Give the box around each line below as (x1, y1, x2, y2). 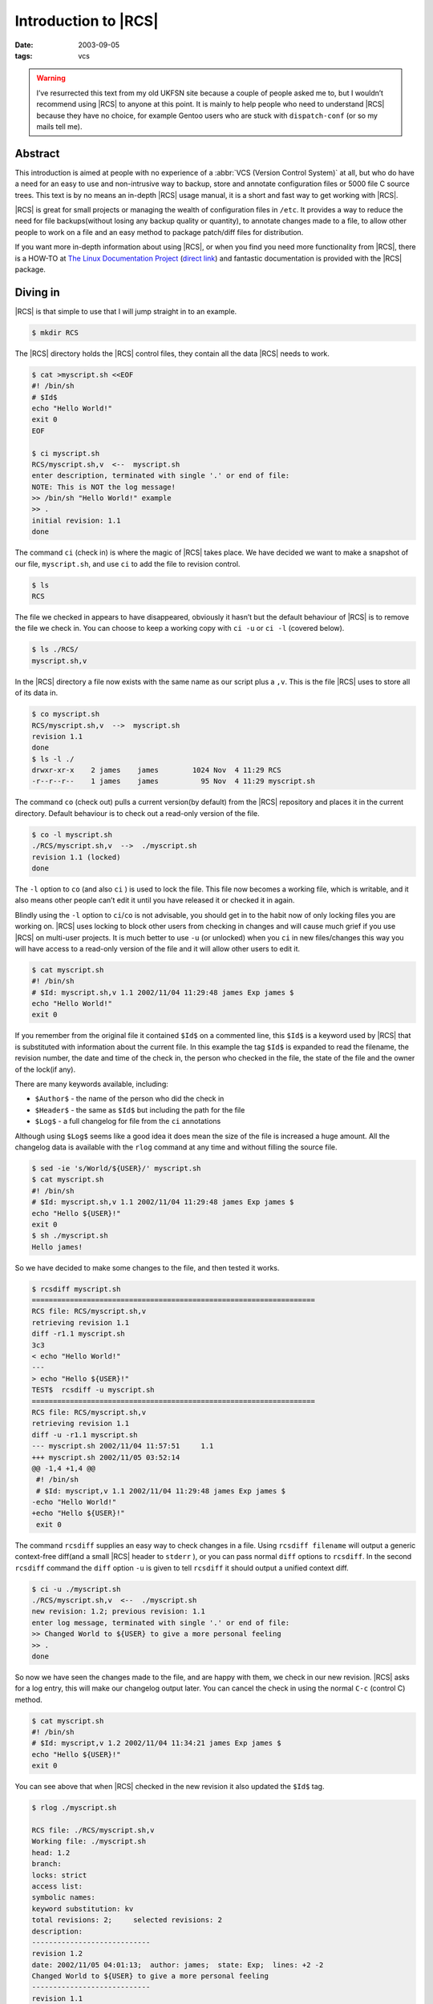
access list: (31, 1881, 83, 1891)
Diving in (14, 285, 60, 299)
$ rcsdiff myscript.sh (31, 1284, 121, 1294)
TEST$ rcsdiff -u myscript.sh (31, 1385, 156, 1395)
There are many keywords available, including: (14, 1079, 168, 1089)
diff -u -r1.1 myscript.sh (31, 1430, 138, 1439)
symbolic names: (31, 1893, 96, 1902)
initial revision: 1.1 (31, 515, 121, 525)
